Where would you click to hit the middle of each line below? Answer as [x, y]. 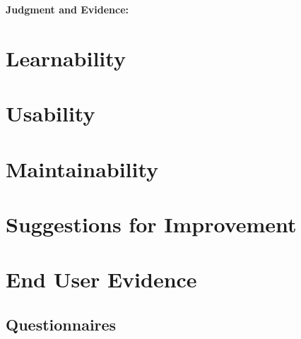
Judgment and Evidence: [67, 9]
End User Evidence [101, 279]
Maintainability [82, 168]
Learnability [66, 58]
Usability [51, 113]
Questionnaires [61, 324]
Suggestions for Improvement [151, 224]
